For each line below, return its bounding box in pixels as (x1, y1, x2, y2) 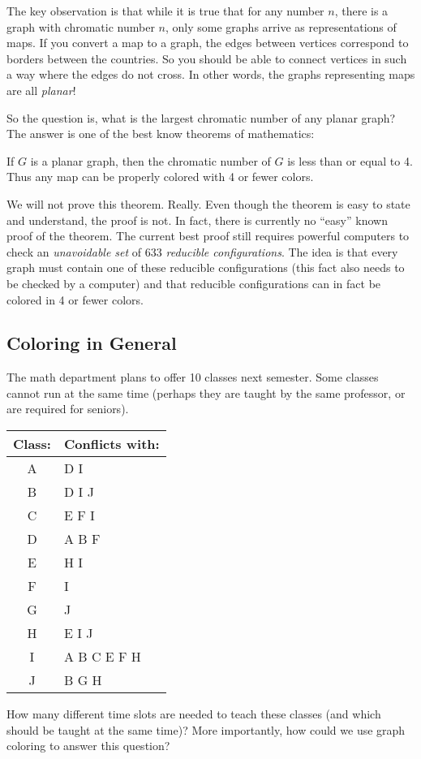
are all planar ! (6, 81, 76, 98)
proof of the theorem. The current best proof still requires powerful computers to (6, 227, 410, 244)
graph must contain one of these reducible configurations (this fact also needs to (6, 259, 405, 276)
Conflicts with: (63, 434, 160, 454)
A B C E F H (63, 647, 141, 666)
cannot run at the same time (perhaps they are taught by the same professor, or (6, 384, 406, 401)
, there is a (334, 2, 389, 19)
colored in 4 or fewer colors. (6, 291, 144, 308)
